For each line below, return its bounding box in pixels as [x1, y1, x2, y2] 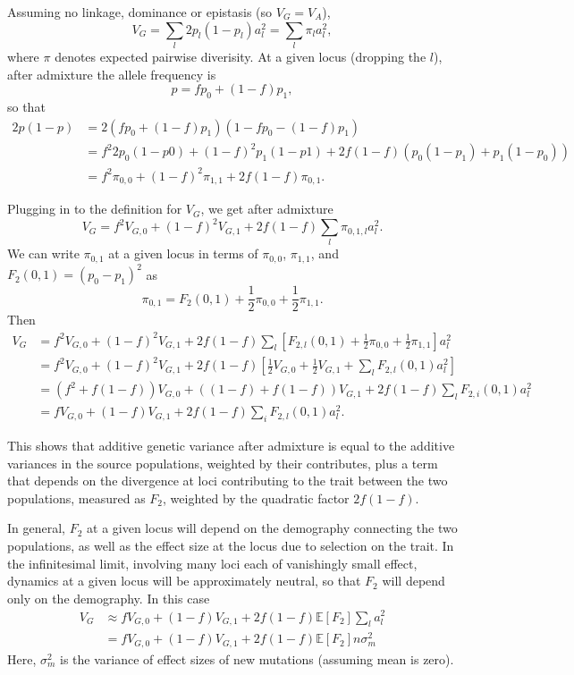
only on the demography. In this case [7, 588, 210, 607]
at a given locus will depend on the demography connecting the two [87, 519, 458, 537]
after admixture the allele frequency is [7, 64, 216, 83]
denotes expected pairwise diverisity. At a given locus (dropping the [55, 46, 426, 65]
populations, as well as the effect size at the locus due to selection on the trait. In [7, 536, 454, 555]
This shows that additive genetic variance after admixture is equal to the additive [7, 436, 455, 455]
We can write [7, 244, 80, 263]
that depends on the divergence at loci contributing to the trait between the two [7, 471, 448, 490]
